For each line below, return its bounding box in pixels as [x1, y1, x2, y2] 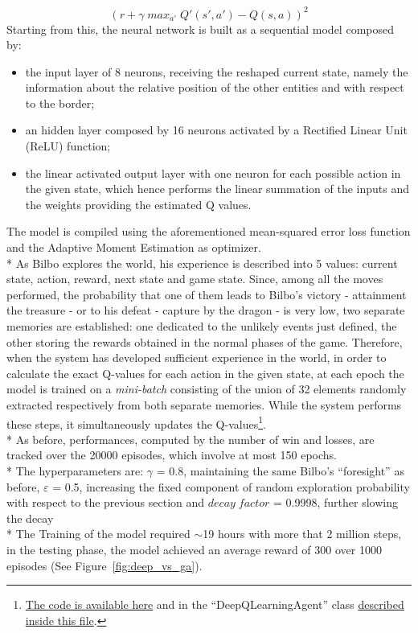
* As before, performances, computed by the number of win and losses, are [6, 430, 375, 447]
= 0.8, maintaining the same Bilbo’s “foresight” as [156, 462, 404, 479]
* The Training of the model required [6, 525, 191, 542]
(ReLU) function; [25, 138, 111, 154]
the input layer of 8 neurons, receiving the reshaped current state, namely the [25, 63, 408, 80]
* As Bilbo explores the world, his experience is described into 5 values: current [6, 254, 398, 271]
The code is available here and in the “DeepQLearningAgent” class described [25, 596, 404, 613]
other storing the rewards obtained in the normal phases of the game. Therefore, [6, 333, 403, 350]
